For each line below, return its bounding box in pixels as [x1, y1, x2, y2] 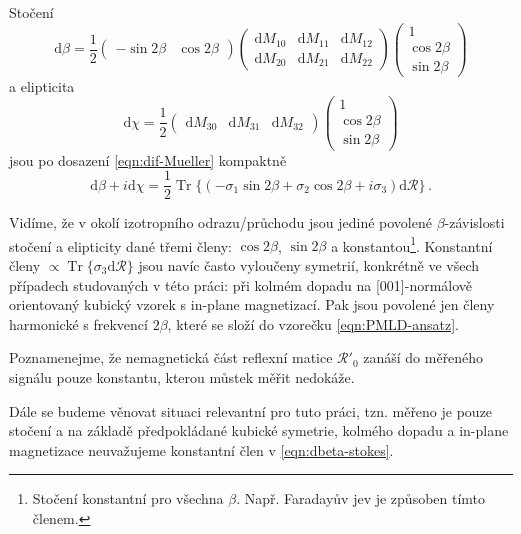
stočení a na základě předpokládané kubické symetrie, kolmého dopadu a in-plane [9, 420, 509, 441]
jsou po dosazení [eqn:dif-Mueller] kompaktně [9, 149, 287, 170]
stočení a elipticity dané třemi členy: [9, 235, 232, 256]
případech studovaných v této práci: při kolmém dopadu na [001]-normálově [9, 274, 473, 295]
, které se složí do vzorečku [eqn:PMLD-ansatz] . [167, 313, 459, 334]
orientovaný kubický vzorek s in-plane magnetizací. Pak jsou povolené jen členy [9, 294, 495, 315]
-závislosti [444, 212, 505, 233]
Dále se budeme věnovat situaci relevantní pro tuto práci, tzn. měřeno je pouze [9, 400, 493, 421]
